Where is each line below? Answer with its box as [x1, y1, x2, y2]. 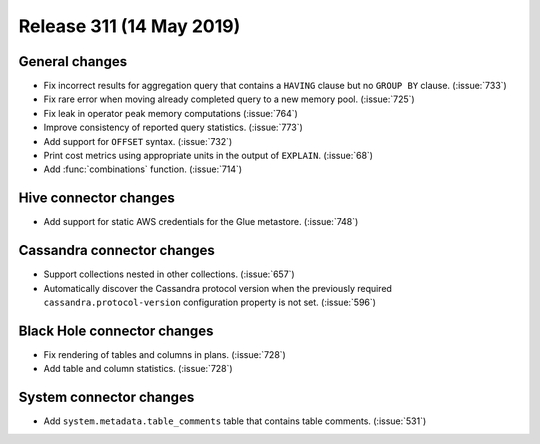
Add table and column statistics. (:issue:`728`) [43, 363, 234, 375]
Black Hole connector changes [18, 322, 214, 339]
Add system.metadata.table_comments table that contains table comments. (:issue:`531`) [43, 415, 427, 427]
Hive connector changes [18, 190, 175, 207]
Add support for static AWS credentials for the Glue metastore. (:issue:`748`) [43, 216, 359, 228]
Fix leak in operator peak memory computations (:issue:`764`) [43, 107, 299, 119]
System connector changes [18, 389, 195, 406]
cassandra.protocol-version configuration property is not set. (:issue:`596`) [43, 296, 377, 308]
